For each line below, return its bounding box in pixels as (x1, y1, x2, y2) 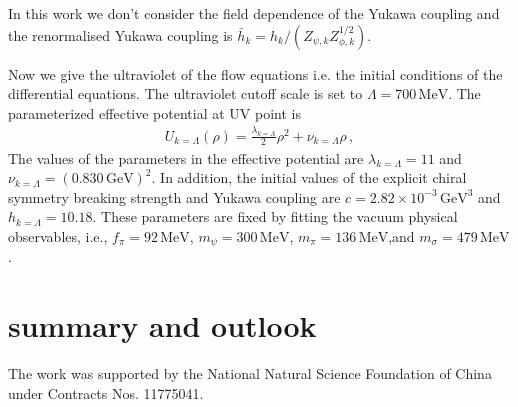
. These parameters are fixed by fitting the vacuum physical (92, 206, 458, 227)
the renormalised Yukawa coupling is (8, 24, 233, 45)
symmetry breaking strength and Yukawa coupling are (8, 186, 341, 207)
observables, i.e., (8, 225, 108, 246)
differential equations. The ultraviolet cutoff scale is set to (8, 83, 363, 104)
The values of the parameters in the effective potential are (8, 147, 364, 168)
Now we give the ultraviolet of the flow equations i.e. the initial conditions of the (8, 63, 503, 84)
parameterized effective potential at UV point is (8, 102, 301, 123)
